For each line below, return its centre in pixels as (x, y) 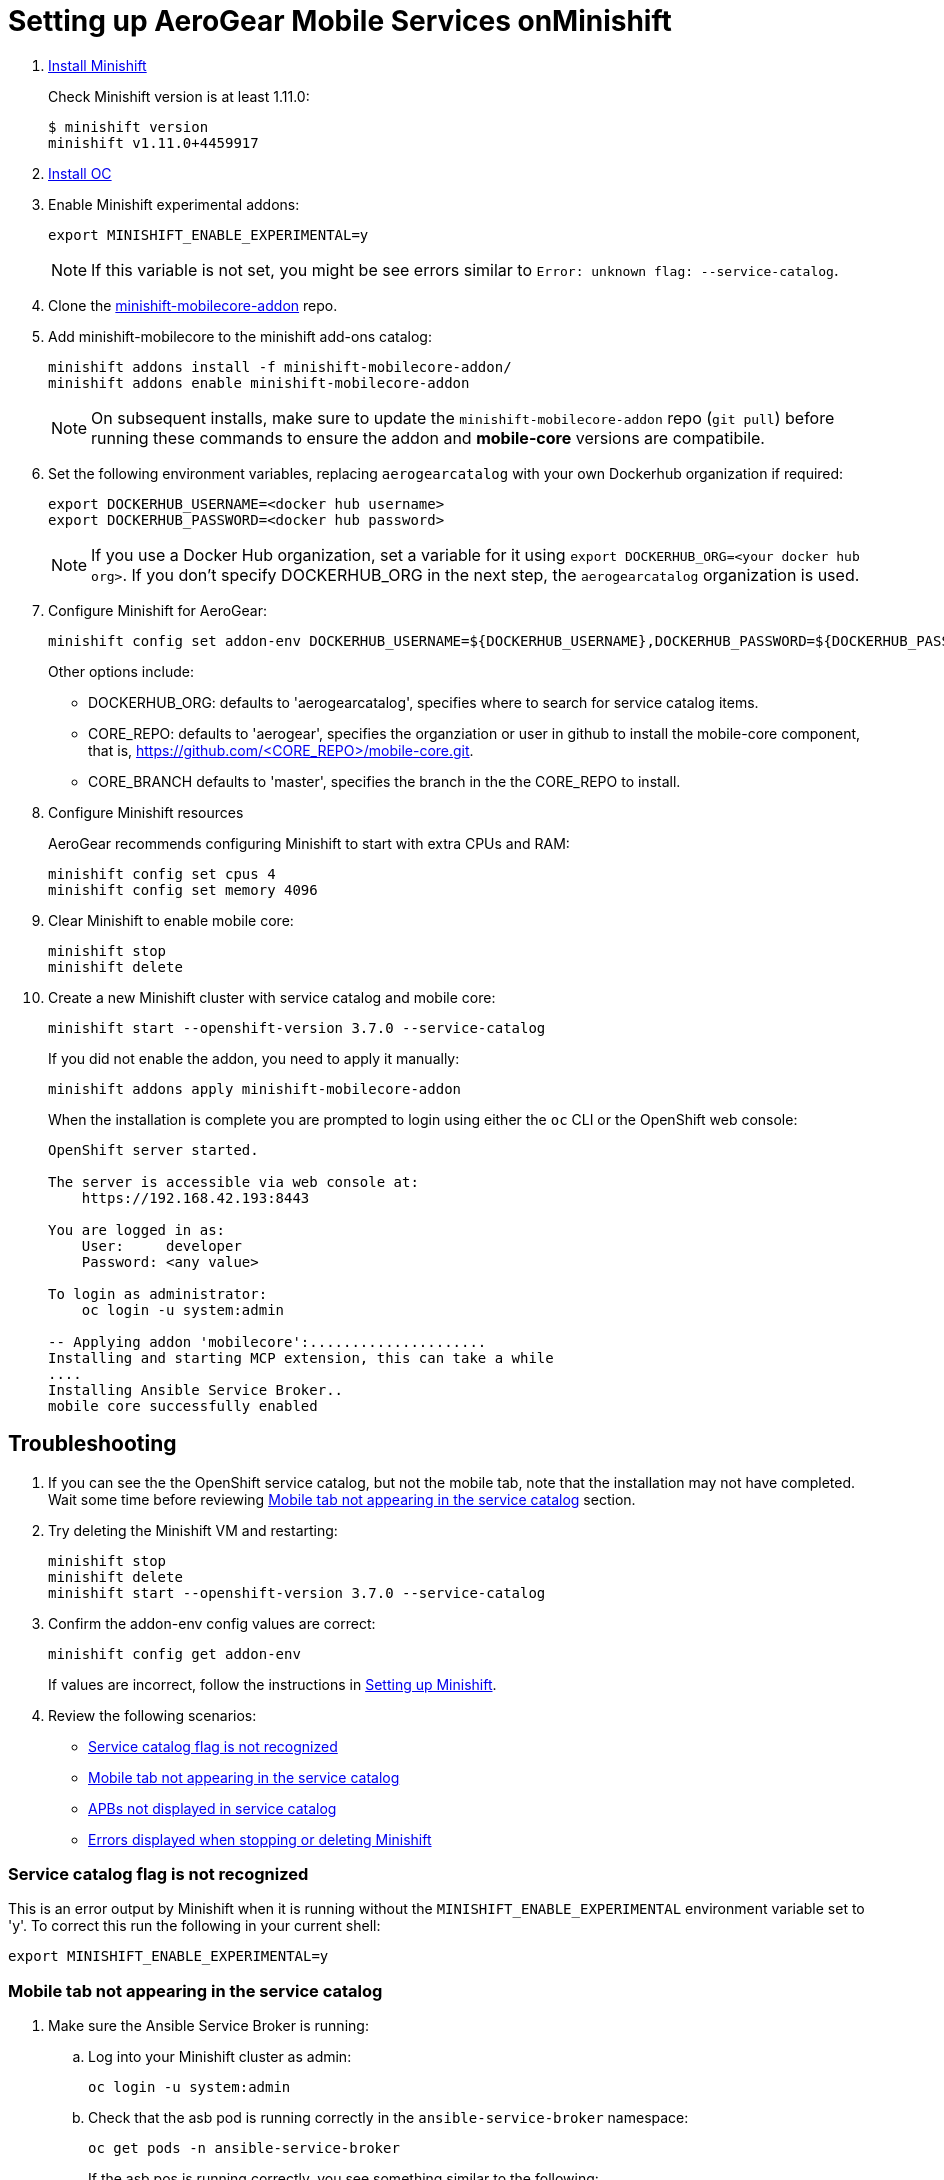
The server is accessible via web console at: (233, 1181)
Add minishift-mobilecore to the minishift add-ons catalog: (240, 336)
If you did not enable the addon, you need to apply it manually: (254, 1058)
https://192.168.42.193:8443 (195, 1197)
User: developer (161, 1245)
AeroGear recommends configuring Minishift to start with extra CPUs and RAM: (309, 843)
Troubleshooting (92, 1444)
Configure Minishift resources (146, 812)
